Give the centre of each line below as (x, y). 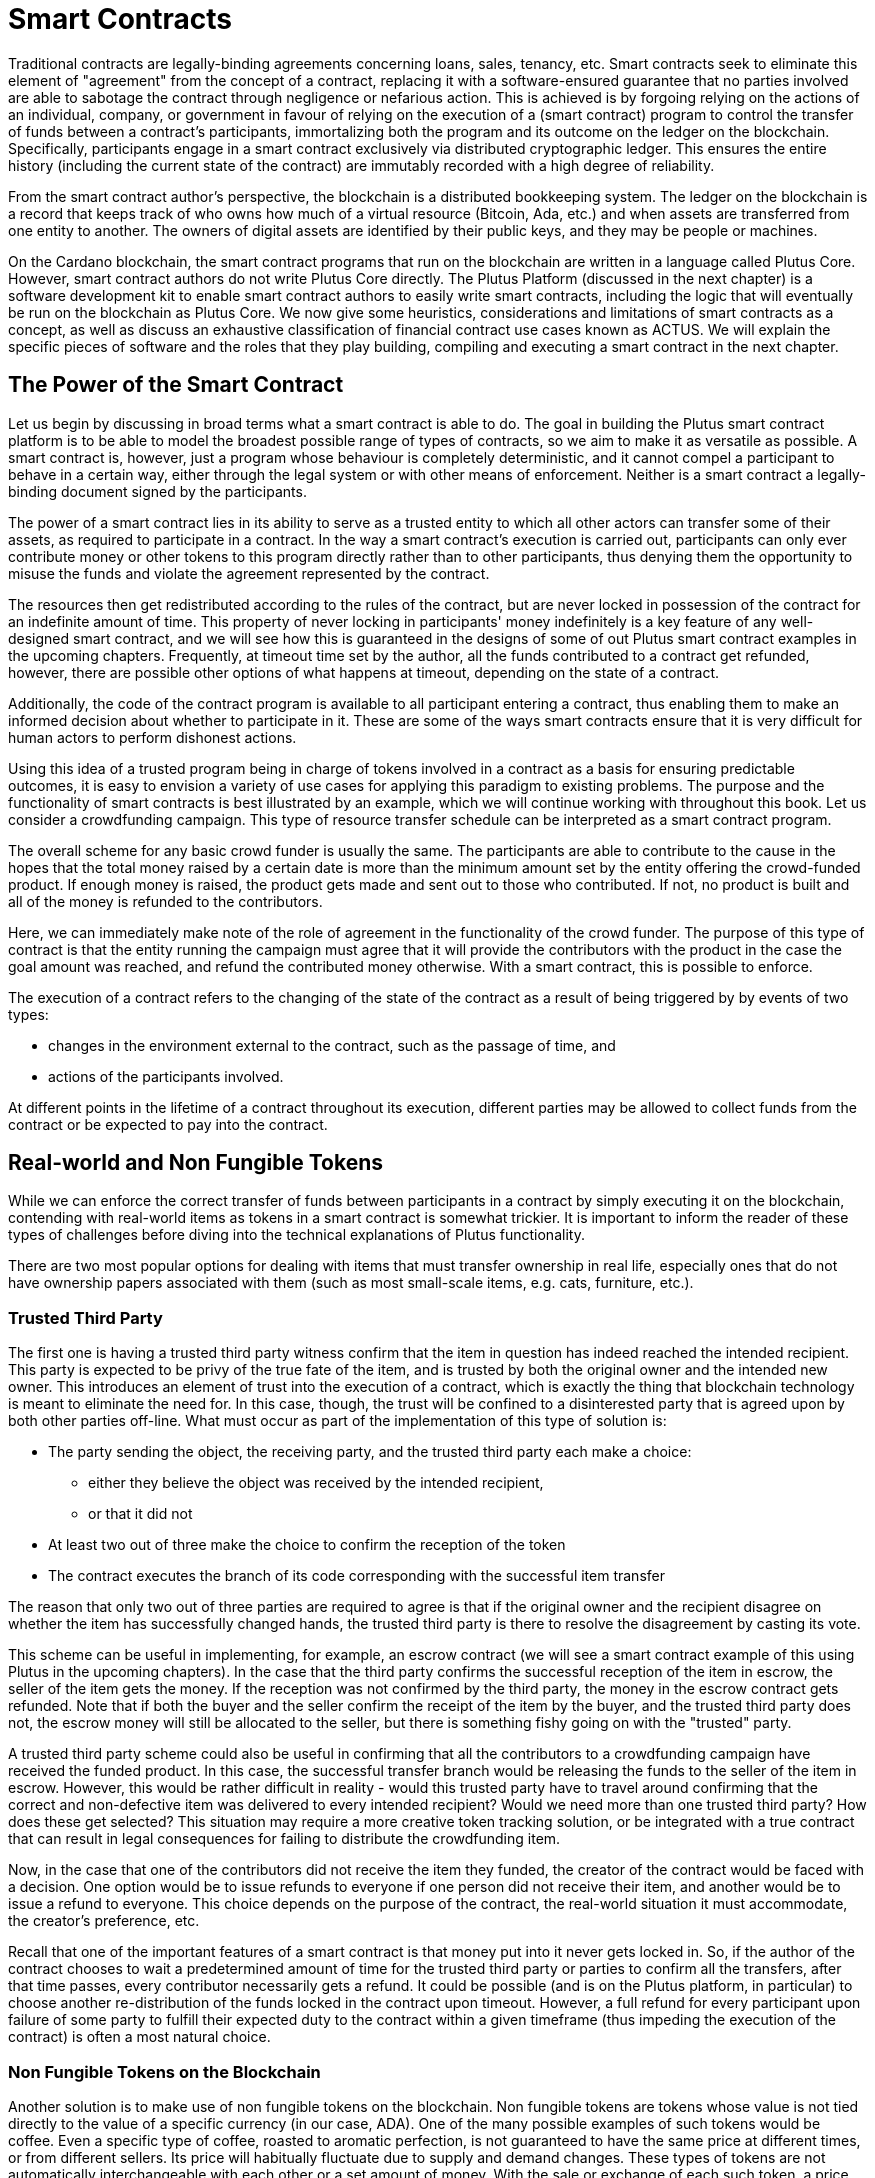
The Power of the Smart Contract (176, 385)
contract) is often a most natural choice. (139, 2037)
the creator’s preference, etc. (104, 1921)
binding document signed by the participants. (157, 491)
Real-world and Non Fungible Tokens (196, 1163)
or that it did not (140, 1514)
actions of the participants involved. (166, 1076)
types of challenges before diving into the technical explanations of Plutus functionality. (296, 1235)
